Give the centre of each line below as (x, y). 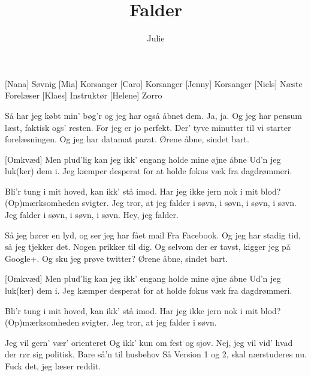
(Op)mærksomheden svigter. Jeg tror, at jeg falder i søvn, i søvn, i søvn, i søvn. (151, 203)
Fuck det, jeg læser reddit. (53, 366)
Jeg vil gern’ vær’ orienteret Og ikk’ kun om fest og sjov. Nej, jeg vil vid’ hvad (149, 342)
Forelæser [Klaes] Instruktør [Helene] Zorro (84, 95)
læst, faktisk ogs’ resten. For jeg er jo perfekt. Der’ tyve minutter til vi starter (148, 127)
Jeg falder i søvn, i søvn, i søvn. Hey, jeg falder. (92, 215)
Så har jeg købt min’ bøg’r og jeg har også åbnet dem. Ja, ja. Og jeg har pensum (153, 115)
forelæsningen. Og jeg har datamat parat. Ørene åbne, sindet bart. (127, 139)
